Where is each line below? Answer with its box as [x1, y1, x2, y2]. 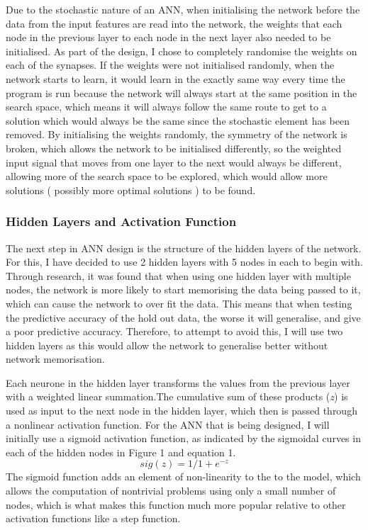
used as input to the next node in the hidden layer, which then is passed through [6, 403, 357, 418]
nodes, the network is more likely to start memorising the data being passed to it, [6, 282, 361, 297]
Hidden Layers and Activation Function [6, 213, 237, 230]
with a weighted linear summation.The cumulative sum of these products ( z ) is [6, 389, 348, 404]
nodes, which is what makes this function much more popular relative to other [6, 497, 346, 512]
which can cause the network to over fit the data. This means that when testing [6, 295, 352, 310]
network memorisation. [6, 351, 105, 366]
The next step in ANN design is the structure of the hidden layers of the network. [6, 240, 362, 255]
